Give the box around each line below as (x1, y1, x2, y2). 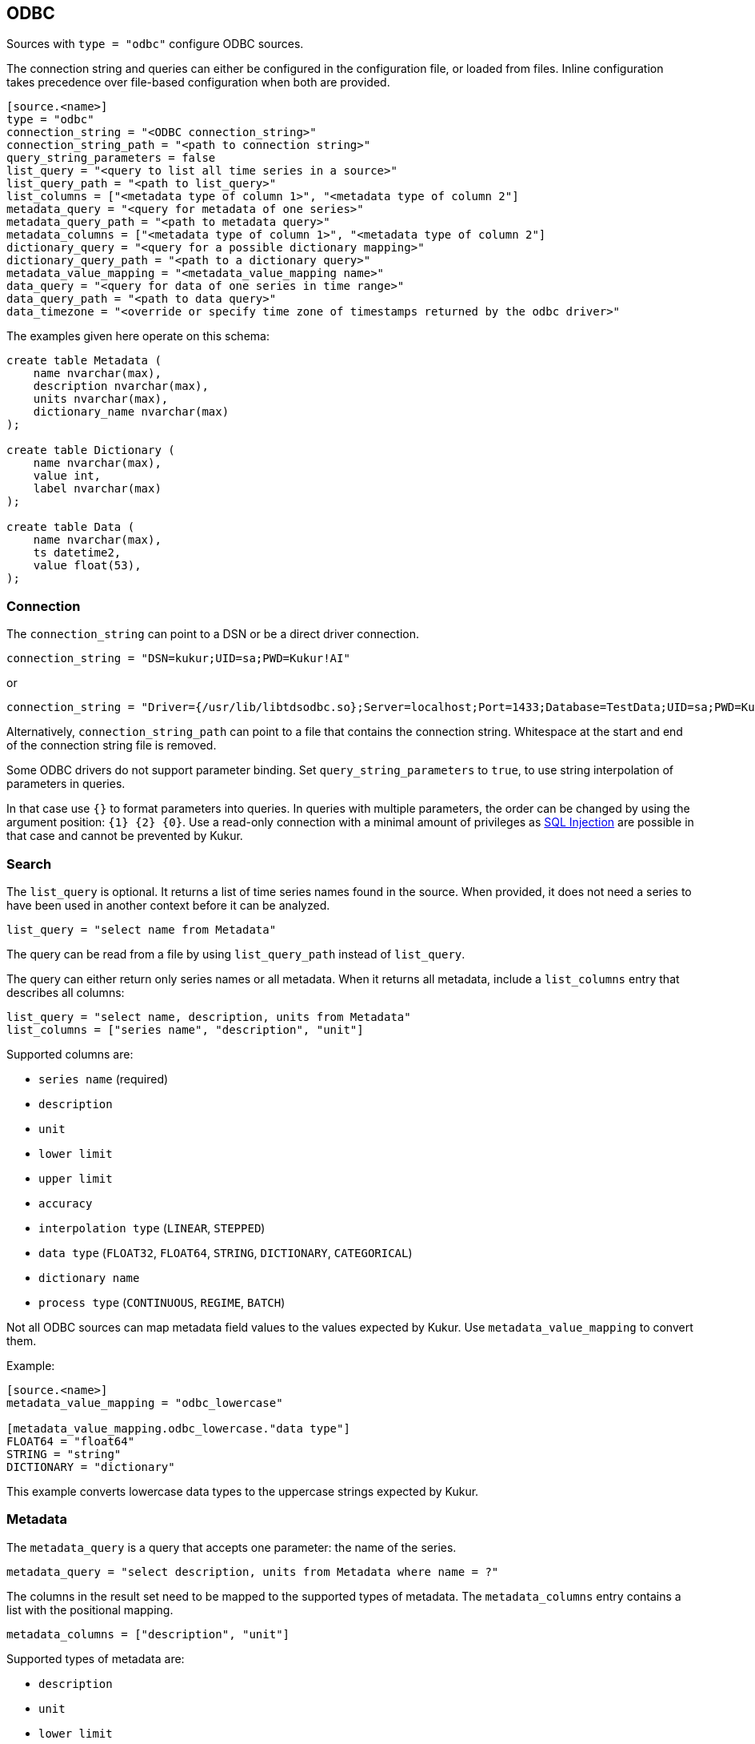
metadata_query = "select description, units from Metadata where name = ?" (6, 1565, 499, 1578)
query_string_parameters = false (6, 151, 216, 165)
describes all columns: (6, 985, 125, 999)
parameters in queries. (6, 777, 126, 791)
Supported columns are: (6, 1047, 134, 1061)
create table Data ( (6, 520, 135, 534)
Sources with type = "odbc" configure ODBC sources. (6, 37, 304, 51)
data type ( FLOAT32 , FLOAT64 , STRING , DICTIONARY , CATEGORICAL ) (38, 1245, 413, 1260)
